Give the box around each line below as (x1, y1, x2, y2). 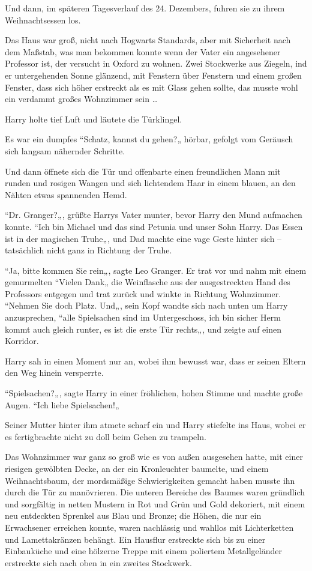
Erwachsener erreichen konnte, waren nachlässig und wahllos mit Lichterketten (5, 521, 294, 533)
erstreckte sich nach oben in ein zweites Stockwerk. (5, 556, 192, 569)
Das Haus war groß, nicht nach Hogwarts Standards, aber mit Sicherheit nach (5, 34, 291, 46)
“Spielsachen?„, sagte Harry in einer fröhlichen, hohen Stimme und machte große (5, 387, 303, 399)
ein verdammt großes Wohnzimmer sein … (5, 92, 158, 105)
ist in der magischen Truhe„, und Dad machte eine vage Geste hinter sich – (5, 232, 282, 244)
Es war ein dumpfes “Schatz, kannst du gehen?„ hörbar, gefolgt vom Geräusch (5, 133, 293, 145)
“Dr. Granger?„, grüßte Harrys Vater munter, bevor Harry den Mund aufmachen (5, 208, 302, 221)
